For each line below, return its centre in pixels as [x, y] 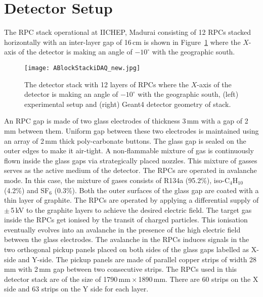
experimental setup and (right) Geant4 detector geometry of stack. [128, 104]
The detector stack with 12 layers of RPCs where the [107, 84]
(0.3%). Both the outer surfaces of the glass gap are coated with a [157, 190]
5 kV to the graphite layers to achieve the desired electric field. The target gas [131, 210]
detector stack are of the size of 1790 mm [67, 279]
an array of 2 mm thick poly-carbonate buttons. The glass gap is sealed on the [125, 140]
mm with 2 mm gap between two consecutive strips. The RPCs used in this [121, 269]
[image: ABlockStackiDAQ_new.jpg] [82, 68]
